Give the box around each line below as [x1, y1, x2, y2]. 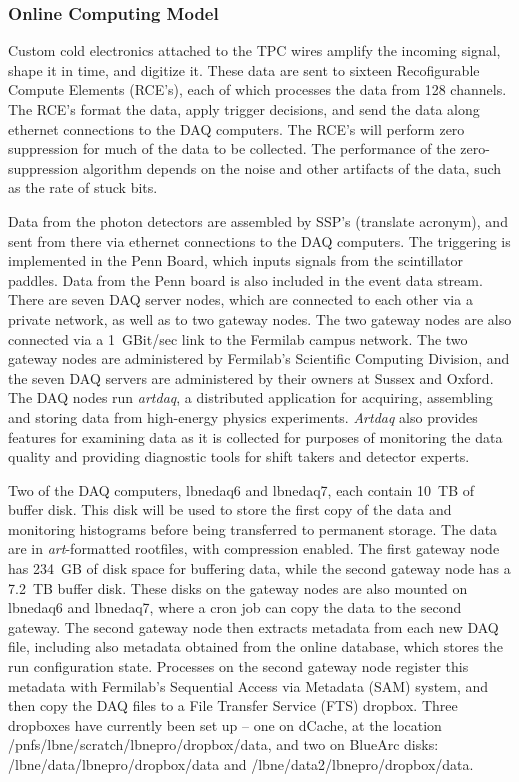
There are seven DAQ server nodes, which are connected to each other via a [8, 289, 473, 310]
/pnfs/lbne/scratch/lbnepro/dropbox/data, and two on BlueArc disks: [8, 734, 439, 755]
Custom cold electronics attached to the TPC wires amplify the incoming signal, [8, 40, 501, 61]
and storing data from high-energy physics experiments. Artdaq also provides [8, 406, 478, 427]
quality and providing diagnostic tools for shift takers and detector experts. [8, 446, 470, 467]
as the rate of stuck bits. [8, 177, 158, 198]
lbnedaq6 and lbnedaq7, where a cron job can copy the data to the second [8, 597, 462, 618]
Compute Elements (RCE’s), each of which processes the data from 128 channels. [8, 79, 507, 100]
